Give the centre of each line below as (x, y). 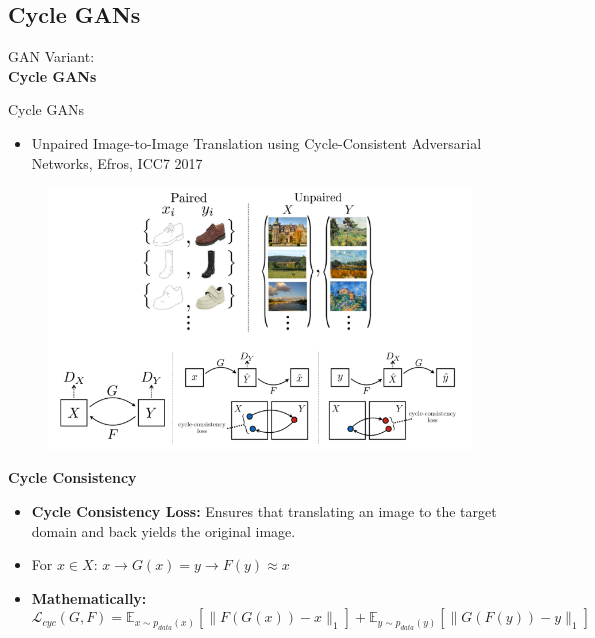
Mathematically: (89, 597)
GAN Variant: (51, 56)
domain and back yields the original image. (163, 530)
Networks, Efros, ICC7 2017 (117, 162)
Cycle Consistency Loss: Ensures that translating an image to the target (264, 510)
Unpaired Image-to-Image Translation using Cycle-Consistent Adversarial (256, 142)
